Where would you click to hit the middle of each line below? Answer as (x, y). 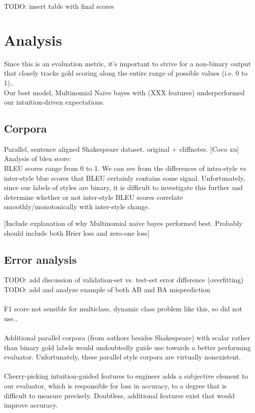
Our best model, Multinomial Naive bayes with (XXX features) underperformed (125, 92)
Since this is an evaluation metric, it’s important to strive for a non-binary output (127, 63)
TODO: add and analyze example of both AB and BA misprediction (107, 289)
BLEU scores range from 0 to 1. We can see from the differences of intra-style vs (125, 168)
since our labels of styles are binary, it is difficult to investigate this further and (124, 187)
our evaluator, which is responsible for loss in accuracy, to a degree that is (115, 385)
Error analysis (40, 259)
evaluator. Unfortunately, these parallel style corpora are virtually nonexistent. (123, 357)
